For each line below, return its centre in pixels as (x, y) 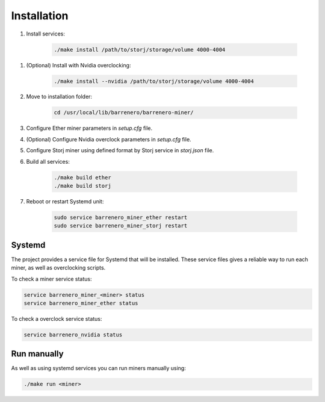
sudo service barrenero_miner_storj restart (121, 226)
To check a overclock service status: (57, 319)
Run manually (37, 354)
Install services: (46, 34)
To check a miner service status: (52, 279)
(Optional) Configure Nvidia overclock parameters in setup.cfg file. (109, 139)
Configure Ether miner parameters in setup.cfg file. (89, 128)
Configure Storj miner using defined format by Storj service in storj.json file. (120, 150)
